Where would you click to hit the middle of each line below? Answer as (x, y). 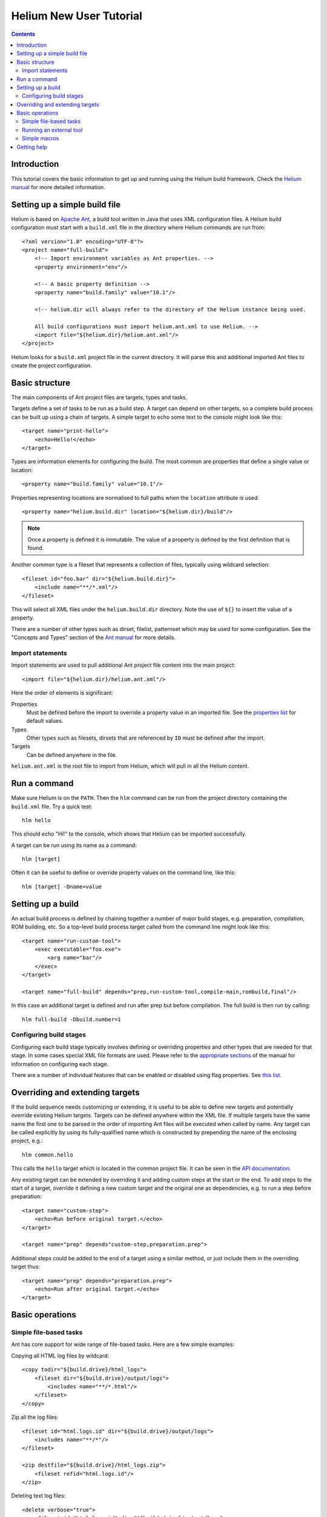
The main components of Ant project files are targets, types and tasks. (99, 397)
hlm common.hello (48, 1155)
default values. (45, 721)
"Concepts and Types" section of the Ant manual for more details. (93, 638)
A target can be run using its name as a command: (74, 845)
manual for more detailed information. (58, 187)
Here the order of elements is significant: (62, 693)
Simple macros (41, 138)
